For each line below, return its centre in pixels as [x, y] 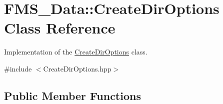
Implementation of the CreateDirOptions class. [76, 52]
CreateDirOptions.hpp [77, 68]
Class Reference [60, 28]
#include [18, 68]
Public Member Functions [72, 95]
